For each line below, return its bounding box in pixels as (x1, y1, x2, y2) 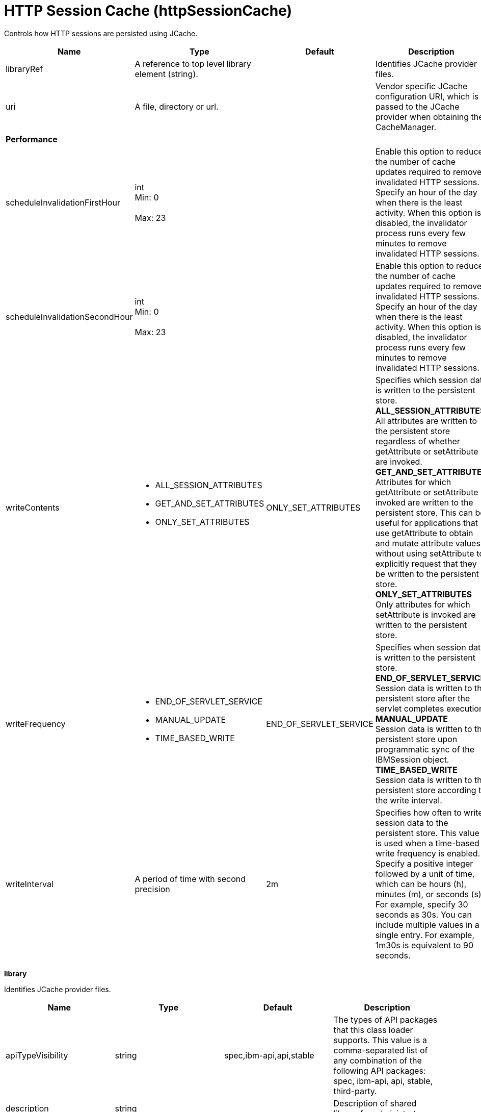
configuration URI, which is (375, 91, 479, 102)
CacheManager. (375, 121, 437, 132)
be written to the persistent (375, 568, 479, 579)
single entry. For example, (375, 929, 474, 940)
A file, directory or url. (135, 101, 219, 112)
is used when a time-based (375, 838, 479, 848)
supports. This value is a (333, 1034, 427, 1045)
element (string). (135, 68, 198, 79)
